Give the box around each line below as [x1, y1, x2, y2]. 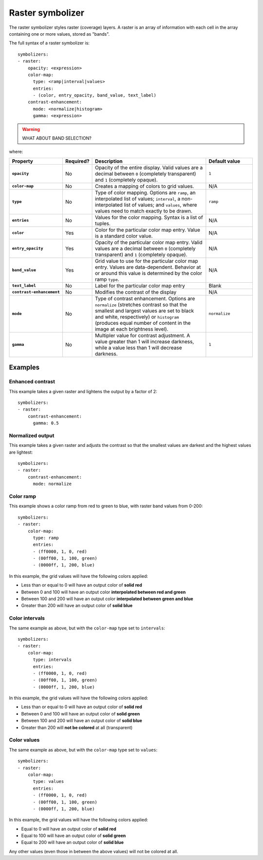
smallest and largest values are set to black [95, 307, 194, 314]
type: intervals [33, 657, 72, 663]
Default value [208, 158, 241, 165]
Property [12, 158, 34, 165]
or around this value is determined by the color [95, 270, 202, 276]
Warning [22, 126, 40, 132]
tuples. [95, 220, 111, 227]
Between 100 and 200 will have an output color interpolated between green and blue [21, 596, 193, 602]
